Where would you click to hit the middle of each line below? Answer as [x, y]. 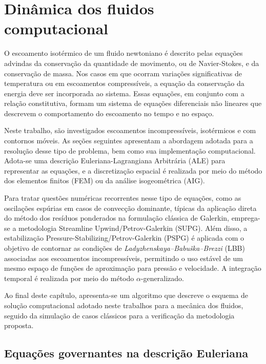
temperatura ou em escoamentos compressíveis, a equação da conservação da [124, 83]
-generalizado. [162, 278]
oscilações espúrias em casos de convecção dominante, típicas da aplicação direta [130, 208]
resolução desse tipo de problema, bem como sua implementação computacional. [130, 150]
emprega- [246, 218]
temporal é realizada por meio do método [69, 278]
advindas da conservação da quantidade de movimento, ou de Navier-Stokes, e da [132, 63]
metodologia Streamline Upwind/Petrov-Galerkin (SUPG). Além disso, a [133, 228]
